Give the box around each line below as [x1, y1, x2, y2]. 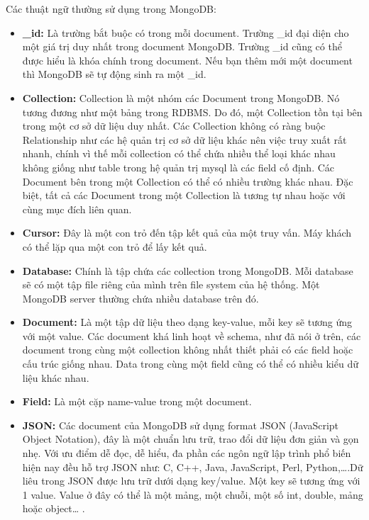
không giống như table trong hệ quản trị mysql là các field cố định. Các [22, 159, 335, 174]
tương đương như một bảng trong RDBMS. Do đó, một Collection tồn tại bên [22, 104, 363, 119]
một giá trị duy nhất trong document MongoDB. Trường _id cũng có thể [22, 39, 342, 54]
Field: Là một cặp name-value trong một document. [22, 394, 252, 409]
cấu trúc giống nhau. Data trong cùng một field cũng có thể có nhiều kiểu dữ [22, 356, 358, 371]
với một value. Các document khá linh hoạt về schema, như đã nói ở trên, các [22, 328, 361, 343]
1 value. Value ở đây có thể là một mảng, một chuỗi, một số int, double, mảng [22, 487, 363, 502]
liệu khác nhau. [22, 370, 89, 385]
